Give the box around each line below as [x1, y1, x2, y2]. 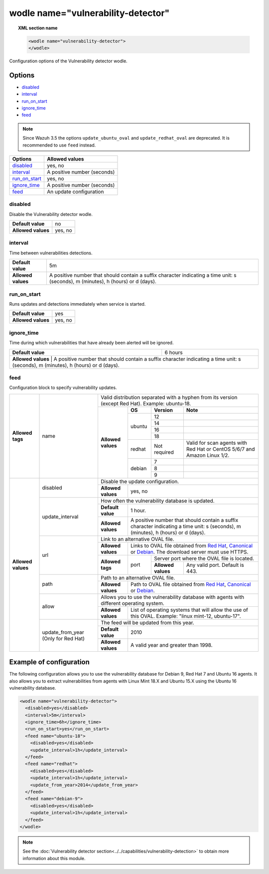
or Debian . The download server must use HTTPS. [130, 548, 249, 555]
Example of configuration [9, 658, 90, 667]
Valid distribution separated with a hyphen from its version [100, 394, 238, 401]
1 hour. [130, 507, 146, 514]
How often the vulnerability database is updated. [100, 497, 215, 504]
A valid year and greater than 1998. [130, 641, 213, 648]
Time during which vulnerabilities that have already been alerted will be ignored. [9, 340, 174, 346]
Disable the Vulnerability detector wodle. [9, 211, 93, 217]
